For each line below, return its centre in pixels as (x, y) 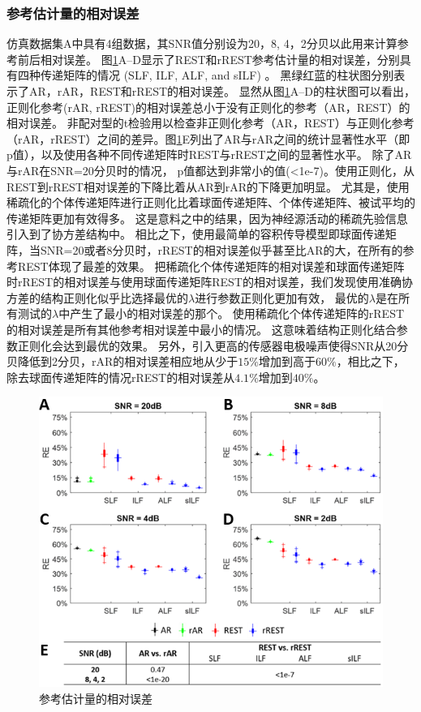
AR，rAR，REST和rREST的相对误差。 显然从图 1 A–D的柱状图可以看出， (222, 91)
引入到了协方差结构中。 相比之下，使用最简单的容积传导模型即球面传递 (196, 234)
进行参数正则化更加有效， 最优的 (282, 297)
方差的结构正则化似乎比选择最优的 (97, 297)
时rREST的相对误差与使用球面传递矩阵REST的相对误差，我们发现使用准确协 (210, 282)
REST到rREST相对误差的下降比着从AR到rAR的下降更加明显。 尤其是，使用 (208, 186)
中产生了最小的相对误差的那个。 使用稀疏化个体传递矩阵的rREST (232, 313)
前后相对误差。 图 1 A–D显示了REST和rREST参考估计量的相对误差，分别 (208, 59)
